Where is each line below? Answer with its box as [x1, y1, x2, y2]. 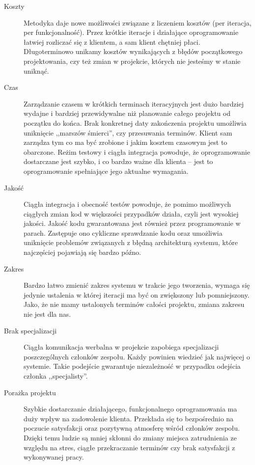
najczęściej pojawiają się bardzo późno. [24, 247, 141, 257]
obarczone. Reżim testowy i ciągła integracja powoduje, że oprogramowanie [24, 146, 250, 157]
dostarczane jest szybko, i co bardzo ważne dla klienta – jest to [24, 156, 213, 166]
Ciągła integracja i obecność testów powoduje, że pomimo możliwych [24, 199, 231, 209]
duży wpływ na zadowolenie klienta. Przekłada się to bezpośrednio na [24, 413, 234, 423]
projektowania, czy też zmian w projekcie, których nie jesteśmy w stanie [24, 55, 241, 66]
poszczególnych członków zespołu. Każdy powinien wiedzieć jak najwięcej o [24, 351, 250, 361]
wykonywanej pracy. [24, 452, 84, 462]
